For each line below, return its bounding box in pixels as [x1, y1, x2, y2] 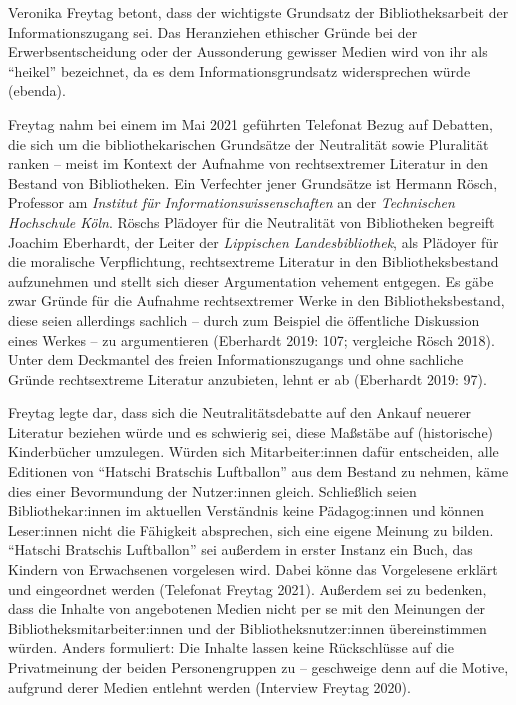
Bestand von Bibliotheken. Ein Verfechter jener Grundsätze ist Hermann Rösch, [8, 172, 498, 193]
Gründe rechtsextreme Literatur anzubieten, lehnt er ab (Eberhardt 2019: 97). [8, 368, 487, 389]
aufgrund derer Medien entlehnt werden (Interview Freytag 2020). [8, 676, 411, 697]
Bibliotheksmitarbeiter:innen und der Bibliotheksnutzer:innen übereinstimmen [8, 617, 487, 638]
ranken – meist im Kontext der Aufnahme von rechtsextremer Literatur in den [8, 153, 489, 174]
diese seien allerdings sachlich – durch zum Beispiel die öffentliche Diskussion [8, 309, 480, 330]
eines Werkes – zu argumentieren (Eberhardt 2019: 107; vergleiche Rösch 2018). [8, 329, 495, 350]
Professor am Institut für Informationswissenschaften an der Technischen [8, 192, 455, 213]
